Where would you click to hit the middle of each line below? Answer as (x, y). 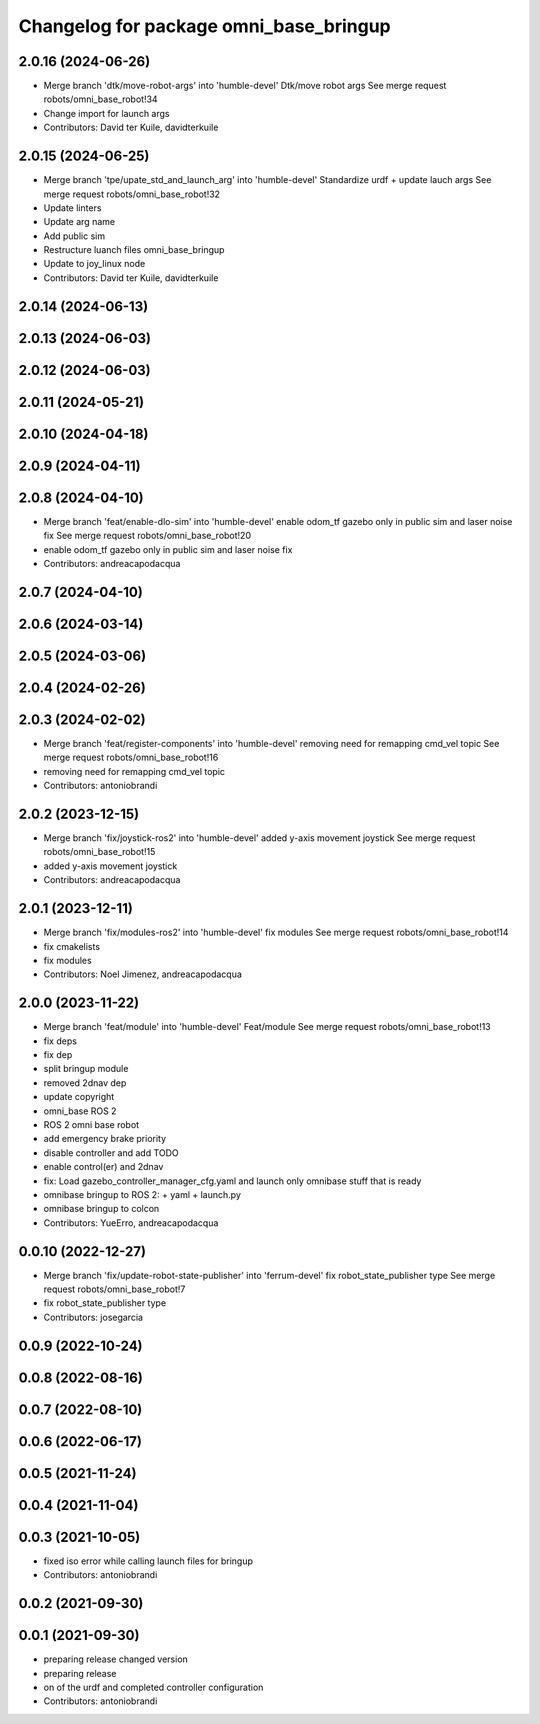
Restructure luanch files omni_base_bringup (134, 250)
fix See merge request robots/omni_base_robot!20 (147, 536)
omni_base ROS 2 (80, 1111)
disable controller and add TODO (111, 1152)
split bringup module (86, 1069)
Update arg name (79, 222)
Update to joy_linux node (94, 264)
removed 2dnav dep (85, 1082)
